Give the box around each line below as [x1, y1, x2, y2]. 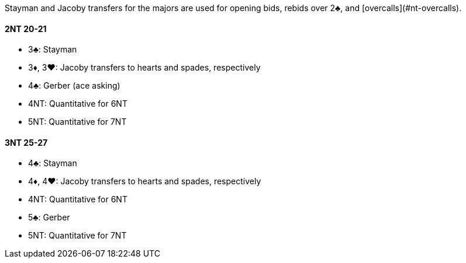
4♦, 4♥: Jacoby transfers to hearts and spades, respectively [28, 176, 261, 187]
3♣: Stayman [28, 44, 77, 55]
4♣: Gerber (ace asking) [28, 80, 120, 91]
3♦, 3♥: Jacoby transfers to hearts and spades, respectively [28, 62, 261, 73]
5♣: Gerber [28, 212, 70, 223]
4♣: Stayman [28, 158, 77, 169]
